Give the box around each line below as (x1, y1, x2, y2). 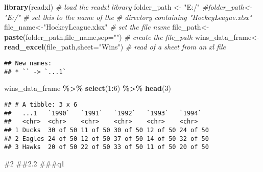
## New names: (4, 59, 52, 67)
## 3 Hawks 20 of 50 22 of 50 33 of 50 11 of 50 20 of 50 (4, 143, 209, 151)
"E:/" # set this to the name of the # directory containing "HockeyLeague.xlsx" (4, 11, 252, 22)
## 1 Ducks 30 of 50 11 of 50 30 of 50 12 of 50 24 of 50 (4, 126, 209, 134)
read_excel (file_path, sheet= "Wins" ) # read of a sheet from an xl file (4, 41, 226, 52)
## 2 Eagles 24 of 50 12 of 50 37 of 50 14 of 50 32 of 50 (4, 135, 209, 142)
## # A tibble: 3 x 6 (4, 101, 78, 108)
